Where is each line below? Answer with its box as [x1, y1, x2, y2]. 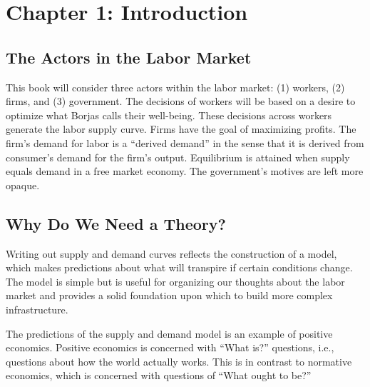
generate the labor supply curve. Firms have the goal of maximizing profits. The [6, 121, 356, 136]
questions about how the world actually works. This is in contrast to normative [6, 353, 352, 368]
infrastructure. [6, 301, 68, 316]
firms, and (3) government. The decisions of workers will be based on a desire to [6, 94, 356, 109]
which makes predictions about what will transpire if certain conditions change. [6, 260, 353, 275]
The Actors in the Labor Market [6, 46, 252, 68]
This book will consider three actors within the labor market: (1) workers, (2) [6, 79, 345, 94]
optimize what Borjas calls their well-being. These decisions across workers [6, 107, 332, 122]
